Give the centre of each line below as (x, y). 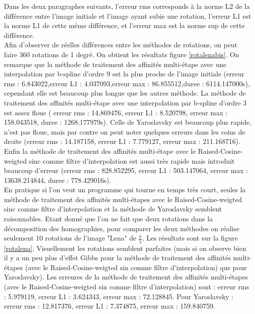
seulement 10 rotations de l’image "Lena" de (70, 238)
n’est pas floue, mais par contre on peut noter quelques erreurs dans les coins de (125, 131)
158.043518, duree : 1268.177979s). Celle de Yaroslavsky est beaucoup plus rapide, (128, 122)
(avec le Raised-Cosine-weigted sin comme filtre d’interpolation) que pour (136, 267)
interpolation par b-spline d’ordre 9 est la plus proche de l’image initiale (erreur (124, 74)
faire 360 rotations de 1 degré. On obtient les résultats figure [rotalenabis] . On (122, 54)
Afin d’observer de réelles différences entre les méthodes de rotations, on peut (121, 45)
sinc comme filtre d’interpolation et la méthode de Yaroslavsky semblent (113, 209)
